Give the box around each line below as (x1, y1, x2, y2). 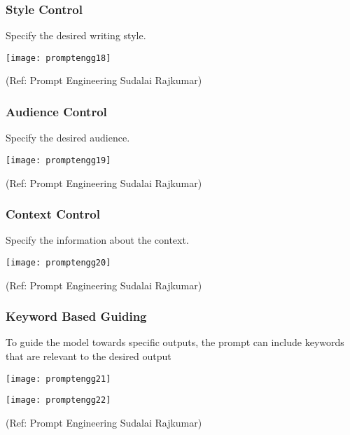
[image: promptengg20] (6, 257, 111, 268)
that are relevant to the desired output (6, 349, 171, 363)
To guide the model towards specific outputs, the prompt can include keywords (6, 335, 344, 350)
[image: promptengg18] (6, 53, 111, 63)
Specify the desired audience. (6, 130, 130, 145)
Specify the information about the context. (6, 233, 189, 247)
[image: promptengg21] (6, 373, 111, 384)
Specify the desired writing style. (6, 28, 146, 43)
